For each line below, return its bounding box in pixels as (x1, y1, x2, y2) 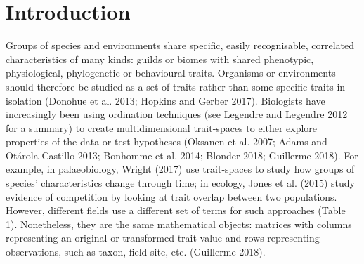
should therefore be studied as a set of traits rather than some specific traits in (6, 79, 346, 93)
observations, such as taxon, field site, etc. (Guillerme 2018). (6, 244, 266, 259)
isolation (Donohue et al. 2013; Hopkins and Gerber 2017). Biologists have (6, 93, 325, 107)
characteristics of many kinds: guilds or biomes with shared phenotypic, (6, 51, 314, 66)
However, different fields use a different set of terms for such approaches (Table (6, 203, 346, 218)
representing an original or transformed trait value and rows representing (6, 230, 320, 245)
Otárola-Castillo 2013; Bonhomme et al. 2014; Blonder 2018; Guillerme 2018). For (6, 147, 358, 162)
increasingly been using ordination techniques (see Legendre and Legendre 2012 (6, 107, 348, 121)
